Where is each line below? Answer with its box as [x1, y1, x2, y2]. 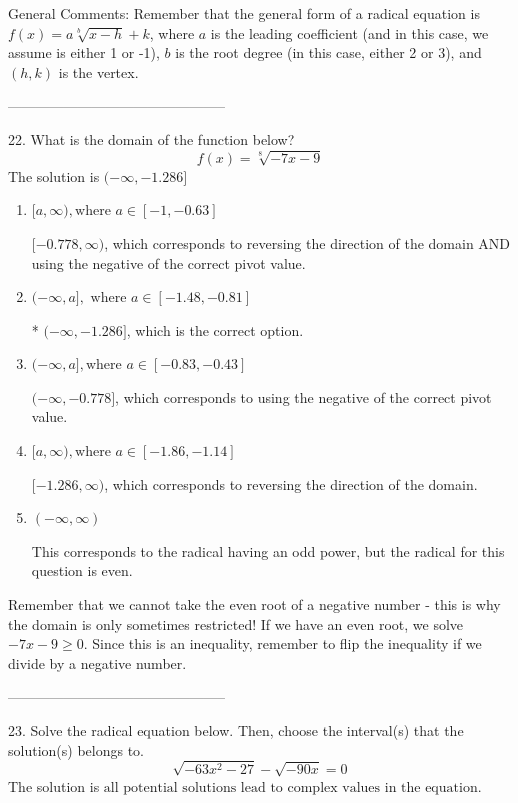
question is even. [31, 560, 133, 581]
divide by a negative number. [8, 652, 187, 673]
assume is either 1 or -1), [8, 42, 160, 63]
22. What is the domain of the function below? [8, 128, 295, 149]
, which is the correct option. [126, 319, 304, 340]
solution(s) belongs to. [8, 739, 144, 760]
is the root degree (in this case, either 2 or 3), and [175, 42, 482, 63]
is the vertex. [58, 61, 139, 82]
